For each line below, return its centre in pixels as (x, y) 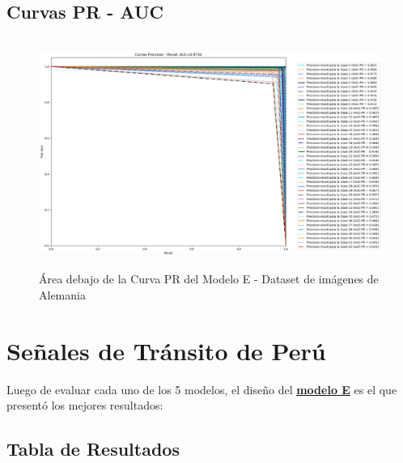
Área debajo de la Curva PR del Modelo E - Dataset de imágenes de (209, 279)
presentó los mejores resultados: (85, 405)
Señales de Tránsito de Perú (166, 350)
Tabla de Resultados (93, 449)
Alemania (62, 294)
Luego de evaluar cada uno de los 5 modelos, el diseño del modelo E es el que (202, 389)
